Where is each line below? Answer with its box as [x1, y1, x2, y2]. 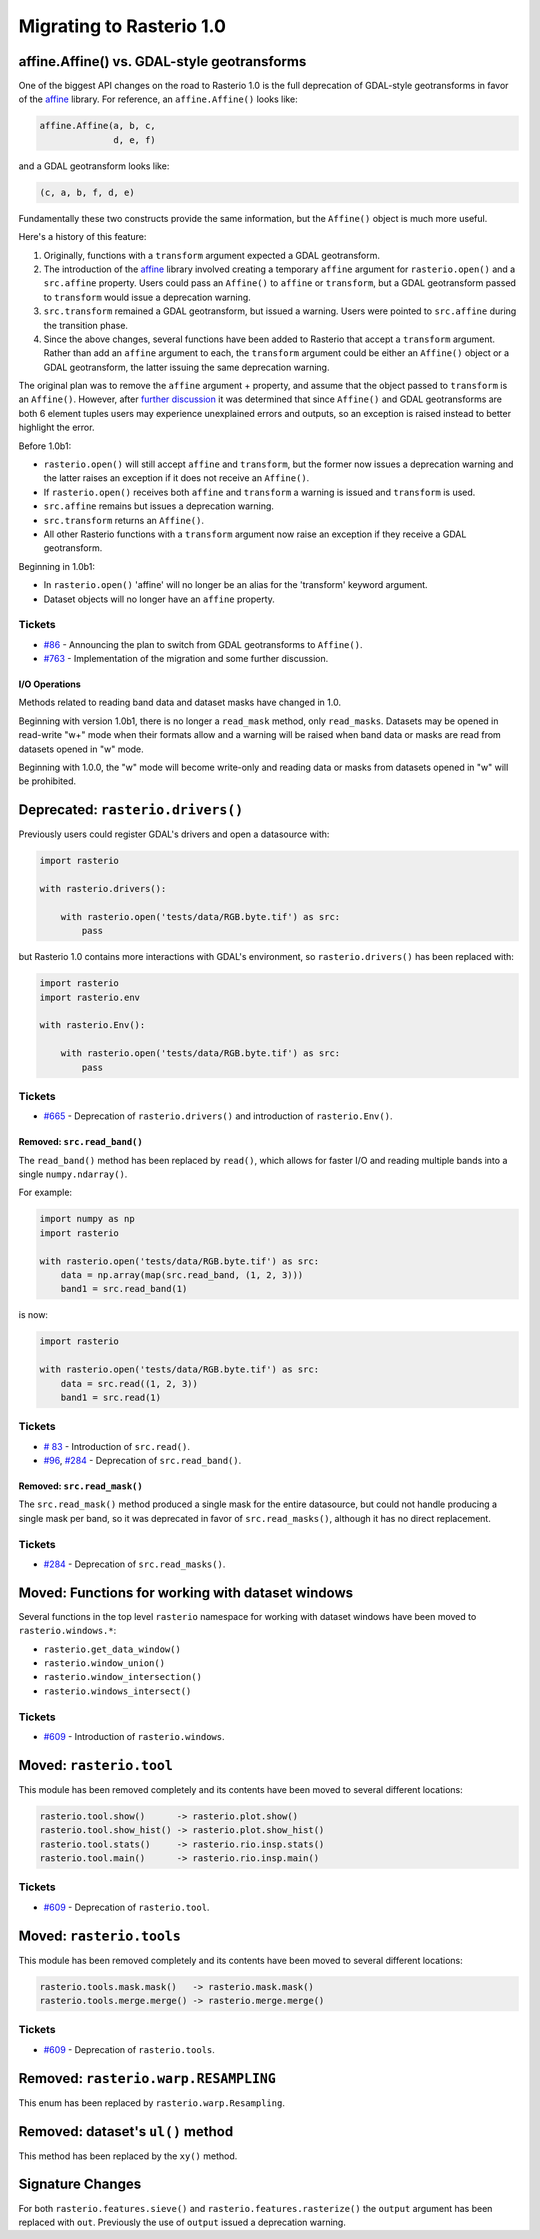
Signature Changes [18, 2176, 142, 2193]
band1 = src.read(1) [60, 1391, 162, 1403]
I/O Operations [18, 678, 82, 690]
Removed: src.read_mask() [18, 1480, 144, 1492]
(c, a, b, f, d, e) [39, 186, 135, 198]
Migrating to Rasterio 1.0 [18, 15, 227, 37]
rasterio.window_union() [43, 1658, 165, 1669]
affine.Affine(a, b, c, [39, 120, 157, 132]
